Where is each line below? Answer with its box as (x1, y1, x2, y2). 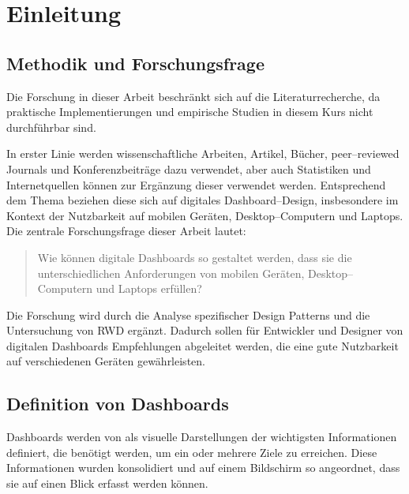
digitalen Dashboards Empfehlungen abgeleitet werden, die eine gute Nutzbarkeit (6, 337, 399, 354)
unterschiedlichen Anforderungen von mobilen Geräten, (37, 264, 305, 281)
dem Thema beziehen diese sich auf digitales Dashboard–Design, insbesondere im (6, 192, 399, 208)
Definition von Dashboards (6, 391, 229, 416)
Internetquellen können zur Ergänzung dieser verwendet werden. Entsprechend (6, 176, 386, 193)
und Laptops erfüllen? (96, 280, 202, 297)
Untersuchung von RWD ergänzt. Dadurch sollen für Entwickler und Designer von (6, 322, 403, 339)
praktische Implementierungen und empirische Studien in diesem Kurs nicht (6, 103, 373, 120)
